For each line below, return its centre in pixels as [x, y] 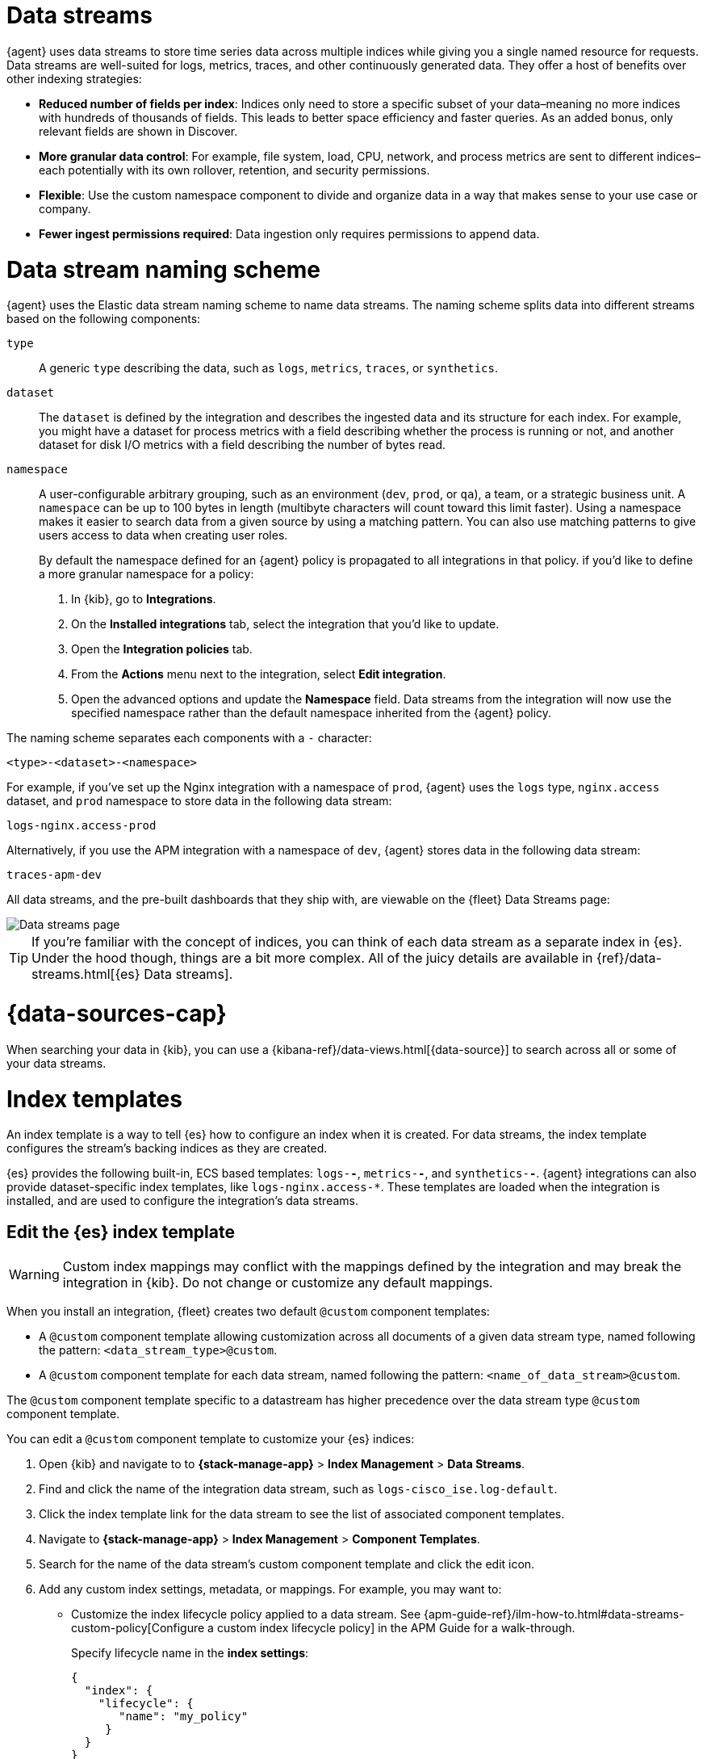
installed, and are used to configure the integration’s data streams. [182, 1201]
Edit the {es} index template [121, 1232]
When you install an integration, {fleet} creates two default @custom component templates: [248, 1312]
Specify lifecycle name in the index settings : [190, 1653]
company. [65, 208]
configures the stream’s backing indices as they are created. [167, 1148]
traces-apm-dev [54, 875]
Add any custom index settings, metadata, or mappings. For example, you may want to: [270, 1589]
